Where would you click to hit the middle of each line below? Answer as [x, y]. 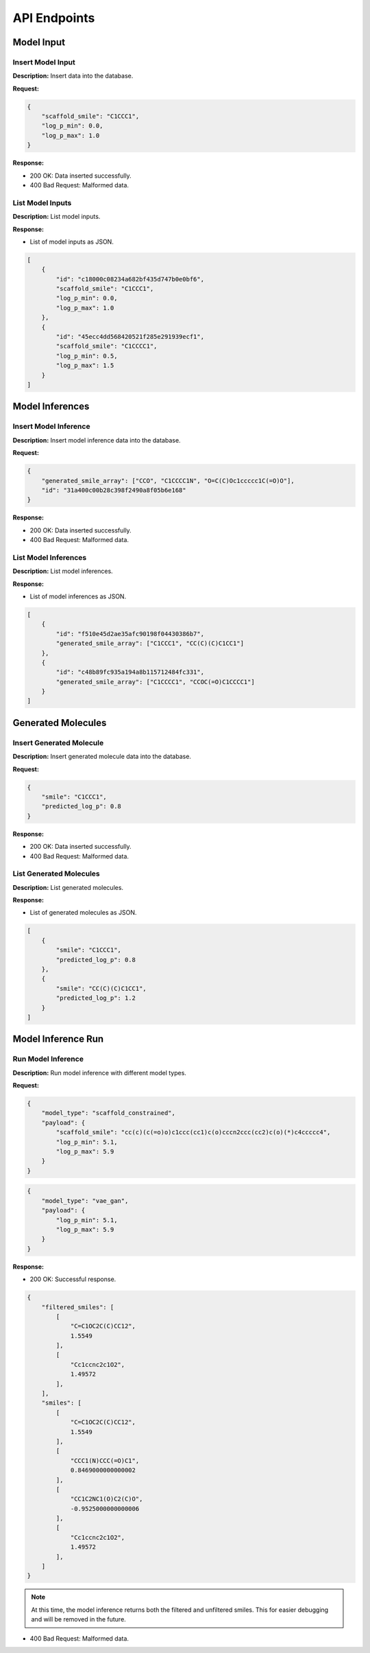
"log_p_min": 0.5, [87, 356]
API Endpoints [54, 18]
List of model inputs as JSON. [72, 242]
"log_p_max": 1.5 [85, 366]
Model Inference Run [58, 1039]
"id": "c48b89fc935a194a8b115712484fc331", [130, 672]
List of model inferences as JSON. [78, 596]
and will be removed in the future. [78, 1619]
